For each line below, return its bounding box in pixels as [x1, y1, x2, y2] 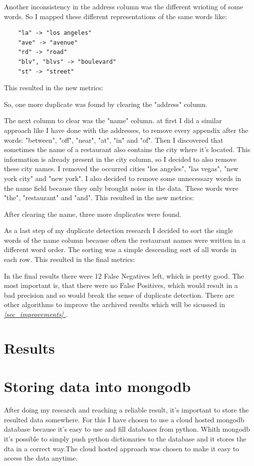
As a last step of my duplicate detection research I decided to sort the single [4, 225, 233, 235]
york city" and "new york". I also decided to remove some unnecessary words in [4, 173, 241, 183]
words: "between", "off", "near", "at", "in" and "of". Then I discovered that [4, 134, 224, 145]
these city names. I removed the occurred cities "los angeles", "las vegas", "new [4, 163, 239, 174]
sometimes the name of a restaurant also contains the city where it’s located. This [4, 144, 251, 155]
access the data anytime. [4, 453, 78, 463]
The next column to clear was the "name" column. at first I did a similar [4, 115, 222, 126]
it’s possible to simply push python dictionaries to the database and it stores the [4, 433, 246, 443]
